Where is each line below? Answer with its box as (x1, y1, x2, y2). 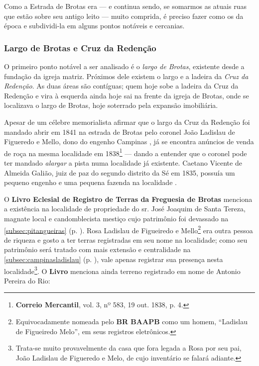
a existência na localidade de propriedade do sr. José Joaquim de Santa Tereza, (4, 203, 246, 214)
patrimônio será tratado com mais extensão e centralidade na (4, 244, 191, 255)
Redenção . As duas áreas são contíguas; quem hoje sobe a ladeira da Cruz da (4, 81, 239, 91)
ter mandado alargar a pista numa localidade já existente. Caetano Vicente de (4, 158, 242, 168)
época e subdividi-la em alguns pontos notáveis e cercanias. (4, 20, 185, 31)
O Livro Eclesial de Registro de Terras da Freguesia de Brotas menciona (4, 193, 253, 204)
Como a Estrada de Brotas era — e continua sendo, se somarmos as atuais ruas (4, 1, 247, 11)
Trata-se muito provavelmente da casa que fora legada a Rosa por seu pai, (15, 343, 242, 353)
